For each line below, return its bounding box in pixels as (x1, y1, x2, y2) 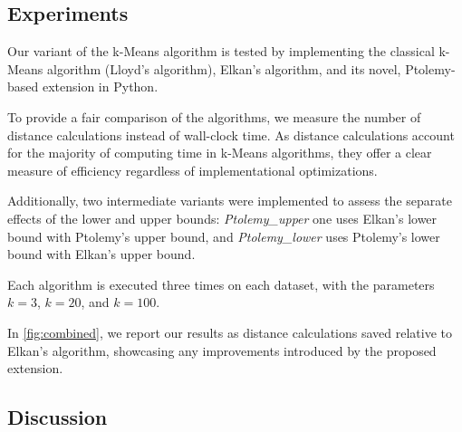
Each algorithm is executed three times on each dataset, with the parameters (7, 274, 435, 293)
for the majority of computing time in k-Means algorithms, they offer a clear (7, 143, 432, 162)
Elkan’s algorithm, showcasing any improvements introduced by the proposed (7, 341, 437, 360)
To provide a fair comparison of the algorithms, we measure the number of (7, 107, 421, 126)
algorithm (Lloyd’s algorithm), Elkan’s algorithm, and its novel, (47, 59, 401, 78)
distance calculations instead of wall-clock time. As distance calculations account (7, 125, 455, 144)
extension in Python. (42, 77, 159, 96)
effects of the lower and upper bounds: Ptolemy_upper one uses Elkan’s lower (7, 208, 438, 227)
